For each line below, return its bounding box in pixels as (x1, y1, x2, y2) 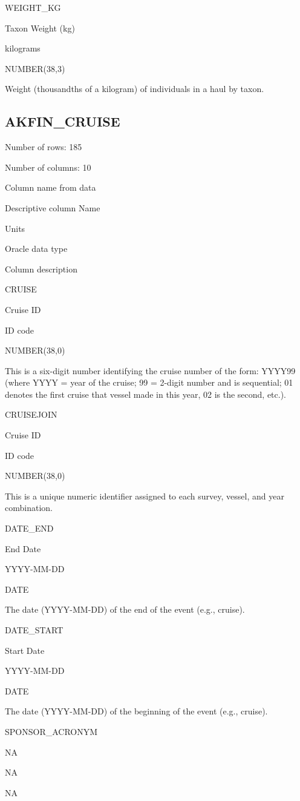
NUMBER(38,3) (5, 62, 65, 74)
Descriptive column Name (5, 201, 100, 214)
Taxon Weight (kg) (5, 21, 75, 34)
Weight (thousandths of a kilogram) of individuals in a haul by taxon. (5, 82, 264, 95)
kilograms (5, 42, 41, 54)
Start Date (5, 644, 45, 656)
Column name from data (5, 181, 96, 194)
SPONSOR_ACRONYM (5, 725, 98, 737)
